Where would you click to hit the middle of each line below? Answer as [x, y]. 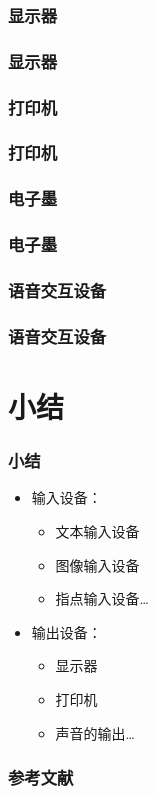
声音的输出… [95, 732]
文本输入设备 [97, 530]
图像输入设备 [97, 564]
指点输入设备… [102, 598]
